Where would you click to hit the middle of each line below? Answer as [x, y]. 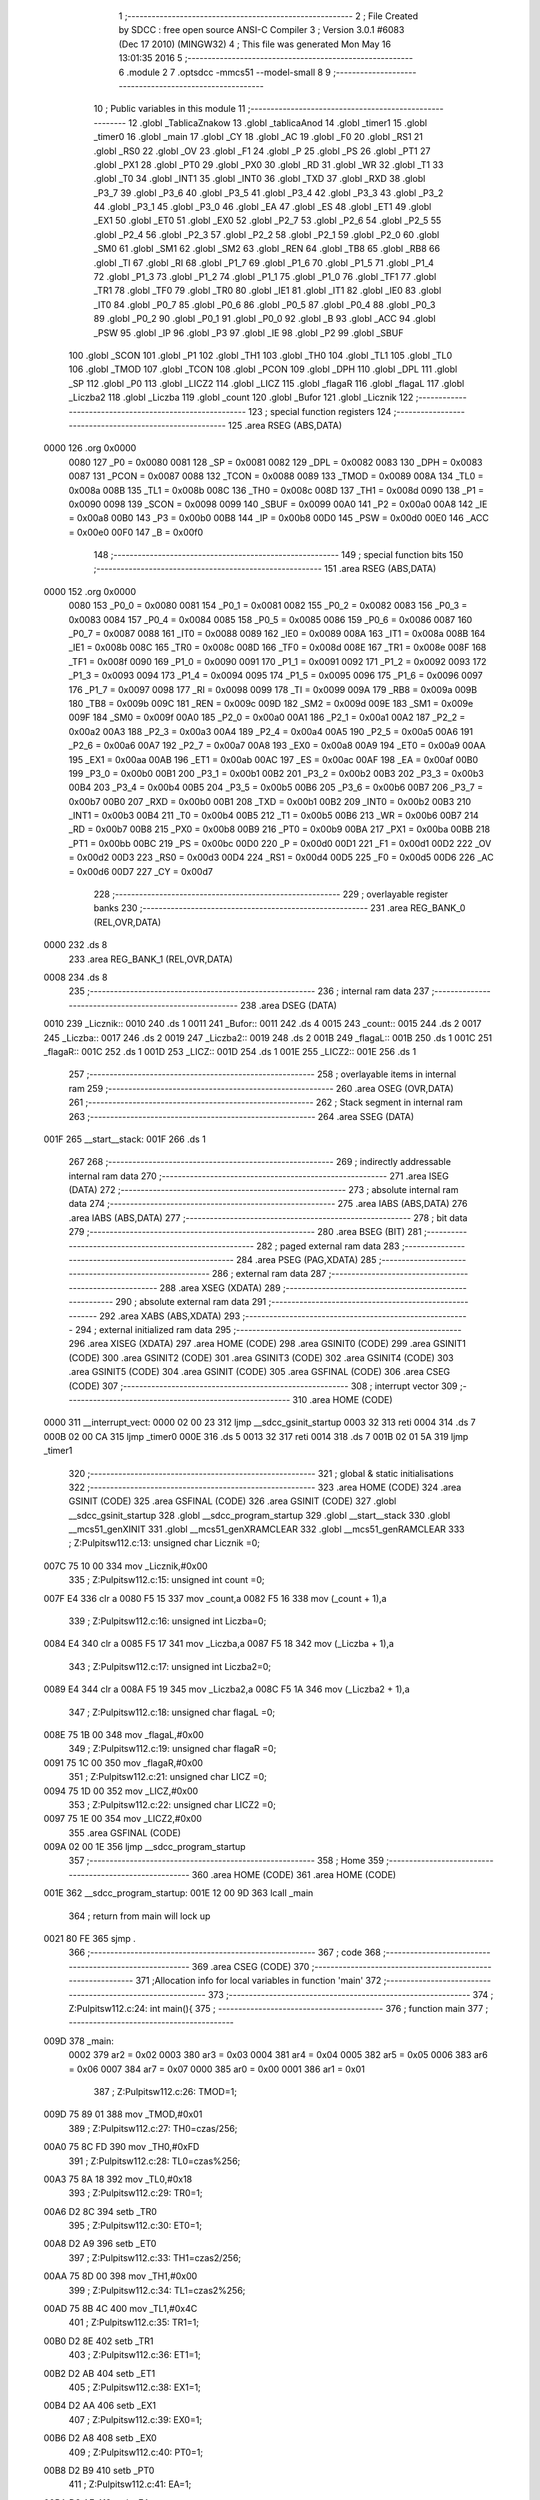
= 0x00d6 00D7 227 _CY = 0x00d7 [141, 871]
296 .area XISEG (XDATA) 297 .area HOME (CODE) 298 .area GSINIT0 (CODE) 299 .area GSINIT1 [267, 1344]
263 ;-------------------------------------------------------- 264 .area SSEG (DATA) [241, 1116]
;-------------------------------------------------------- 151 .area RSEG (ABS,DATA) [265, 569]
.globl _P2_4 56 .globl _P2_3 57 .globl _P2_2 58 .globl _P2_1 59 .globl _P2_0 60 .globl [266, 234]
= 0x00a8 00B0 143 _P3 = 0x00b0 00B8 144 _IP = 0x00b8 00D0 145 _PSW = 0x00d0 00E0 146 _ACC [278, 518]
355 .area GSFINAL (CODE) [125, 1832]
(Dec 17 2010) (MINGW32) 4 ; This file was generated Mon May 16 [255, 44]
